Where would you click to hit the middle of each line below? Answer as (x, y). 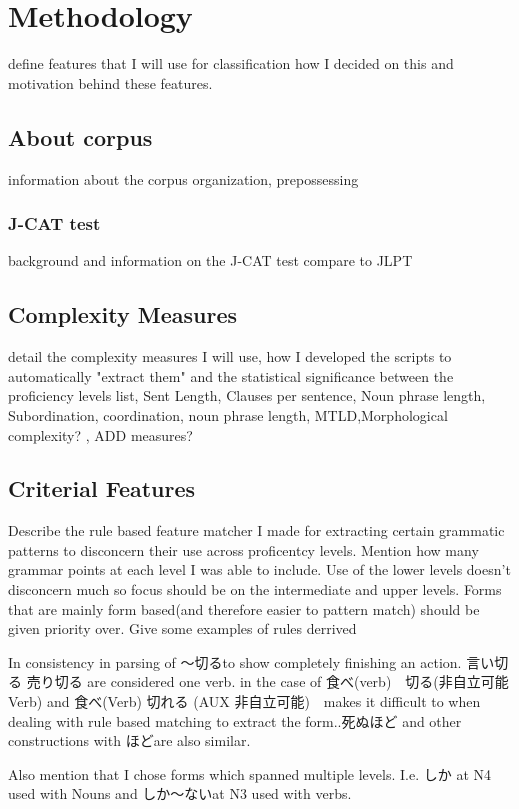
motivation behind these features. (110, 82)
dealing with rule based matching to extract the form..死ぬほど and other (235, 720)
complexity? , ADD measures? (100, 434)
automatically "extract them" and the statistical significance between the (231, 375)
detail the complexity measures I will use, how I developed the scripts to (230, 356)
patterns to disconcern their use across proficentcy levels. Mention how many (243, 549)
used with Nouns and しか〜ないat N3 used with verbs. (180, 793)
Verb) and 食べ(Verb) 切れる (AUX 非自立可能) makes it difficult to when (244, 701)
